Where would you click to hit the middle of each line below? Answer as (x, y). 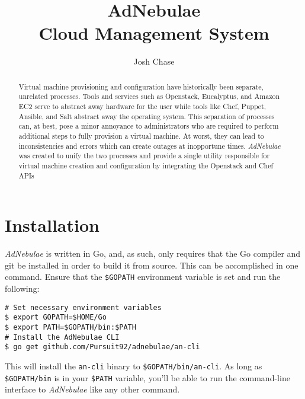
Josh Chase (154, 61)
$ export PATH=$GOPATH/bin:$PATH (70, 327)
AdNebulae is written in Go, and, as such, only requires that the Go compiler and (153, 253)
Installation (52, 225)
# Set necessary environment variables (83, 307)
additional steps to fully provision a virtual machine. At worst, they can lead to (141, 135)
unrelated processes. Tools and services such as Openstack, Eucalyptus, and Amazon (149, 96)
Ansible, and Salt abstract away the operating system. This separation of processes (147, 116)
